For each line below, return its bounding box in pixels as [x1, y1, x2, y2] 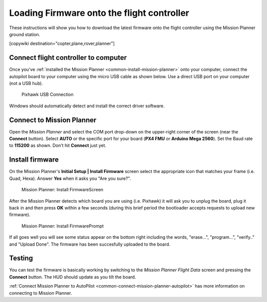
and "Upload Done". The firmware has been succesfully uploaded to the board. [9, 241, 171, 247]
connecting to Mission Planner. [9, 290, 72, 296]
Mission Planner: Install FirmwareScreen [21, 187, 104, 193]
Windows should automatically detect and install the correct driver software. [9, 103, 165, 109]
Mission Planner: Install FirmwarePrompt [21, 223, 104, 229]
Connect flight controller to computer [9, 53, 127, 62]
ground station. [9, 31, 41, 37]
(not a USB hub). [9, 81, 43, 86]
